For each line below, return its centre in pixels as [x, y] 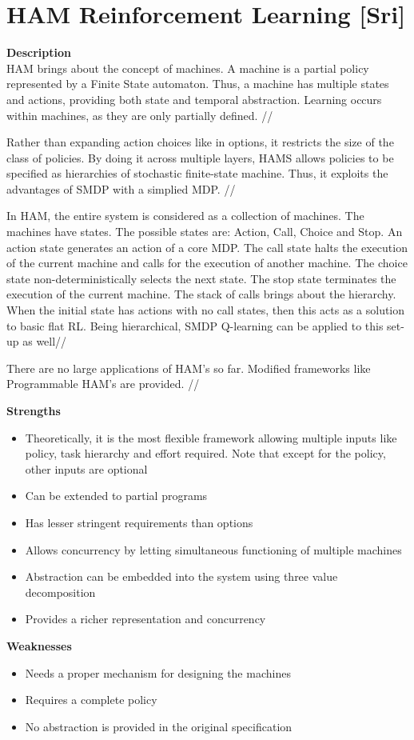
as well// [45, 341]
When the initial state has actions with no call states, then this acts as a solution [206, 310]
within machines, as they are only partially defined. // [140, 115]
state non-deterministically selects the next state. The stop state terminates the [201, 278]
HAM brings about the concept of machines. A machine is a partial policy [188, 68]
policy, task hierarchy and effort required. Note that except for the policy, [205, 453]
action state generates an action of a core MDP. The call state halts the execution [207, 247]
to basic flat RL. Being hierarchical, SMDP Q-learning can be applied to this [195, 325]
